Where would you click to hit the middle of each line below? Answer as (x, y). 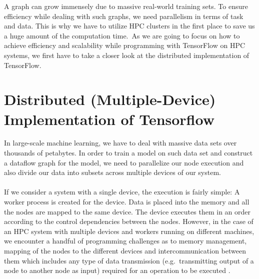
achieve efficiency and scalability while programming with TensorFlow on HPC (125, 45)
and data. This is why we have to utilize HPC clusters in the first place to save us (129, 26)
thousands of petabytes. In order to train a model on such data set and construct (128, 153)
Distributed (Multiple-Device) (110, 99)
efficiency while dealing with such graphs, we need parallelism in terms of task (124, 16)
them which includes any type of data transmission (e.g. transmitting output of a (129, 260)
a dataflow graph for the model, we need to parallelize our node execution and (124, 162)
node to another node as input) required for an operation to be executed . (117, 270)
